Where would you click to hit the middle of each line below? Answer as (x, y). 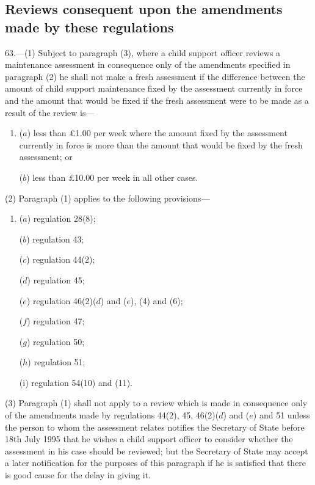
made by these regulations (89, 27)
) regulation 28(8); (61, 218)
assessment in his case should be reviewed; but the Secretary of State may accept (157, 450)
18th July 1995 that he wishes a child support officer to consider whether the (149, 439)
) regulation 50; (56, 341)
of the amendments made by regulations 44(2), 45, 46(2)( (112, 415)
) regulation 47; (56, 321)
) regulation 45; (56, 279)
